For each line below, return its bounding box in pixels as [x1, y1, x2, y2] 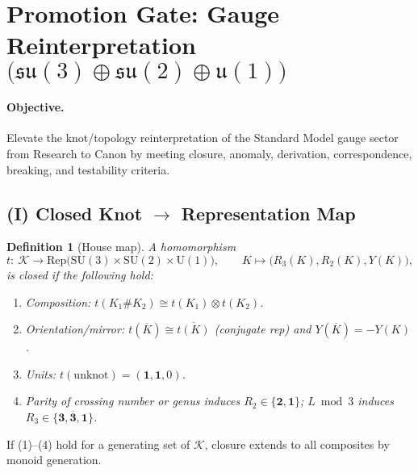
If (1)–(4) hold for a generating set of [6, 435, 190, 452]
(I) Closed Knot [6, 200, 143, 225]
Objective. [6, 98, 65, 115]
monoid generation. [6, 451, 102, 468]
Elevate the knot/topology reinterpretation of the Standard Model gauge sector [6, 129, 399, 146]
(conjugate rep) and [214, 320, 311, 337]
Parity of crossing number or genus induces [25, 392, 240, 409]
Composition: [25, 293, 91, 310]
